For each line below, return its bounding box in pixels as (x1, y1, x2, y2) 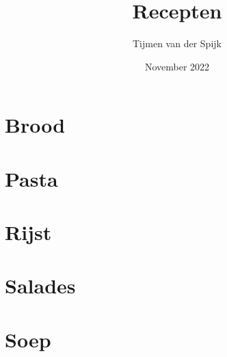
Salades (5, 272, 76, 300)
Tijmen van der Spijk (133, 36, 222, 51)
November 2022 (144, 59, 210, 73)
